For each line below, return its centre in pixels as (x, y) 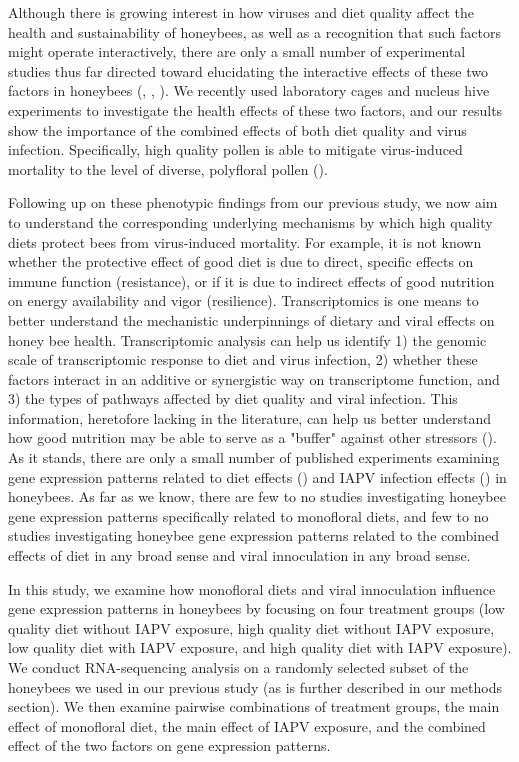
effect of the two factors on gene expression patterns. (169, 745)
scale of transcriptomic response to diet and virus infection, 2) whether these (243, 359)
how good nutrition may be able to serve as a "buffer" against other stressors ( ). (252, 437)
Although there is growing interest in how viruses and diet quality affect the (241, 12)
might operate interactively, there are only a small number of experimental (237, 51)
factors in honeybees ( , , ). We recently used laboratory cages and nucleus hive (249, 90)
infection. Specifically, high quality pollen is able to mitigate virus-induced (235, 149)
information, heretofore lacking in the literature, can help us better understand (250, 417)
